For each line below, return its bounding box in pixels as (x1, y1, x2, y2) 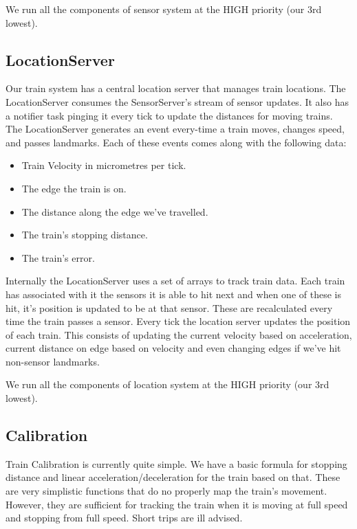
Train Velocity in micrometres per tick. (21, 158, 186, 172)
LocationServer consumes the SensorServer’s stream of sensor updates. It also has (6, 94, 349, 109)
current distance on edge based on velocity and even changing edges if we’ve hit (6, 341, 341, 355)
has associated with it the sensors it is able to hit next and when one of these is (6, 286, 341, 301)
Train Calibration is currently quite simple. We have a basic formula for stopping (6, 456, 347, 471)
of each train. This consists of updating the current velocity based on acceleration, (6, 327, 352, 341)
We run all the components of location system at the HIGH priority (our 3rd (6, 377, 329, 392)
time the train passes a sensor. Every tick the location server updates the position (6, 314, 351, 328)
